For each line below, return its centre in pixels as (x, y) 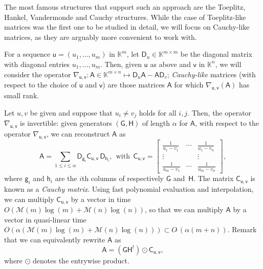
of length (156, 123)
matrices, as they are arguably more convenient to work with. (101, 37)
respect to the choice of (41, 85)
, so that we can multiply (184, 209)
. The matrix (214, 178)
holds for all (158, 112)
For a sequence (27, 54)
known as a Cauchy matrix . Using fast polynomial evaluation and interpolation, (129, 189)
